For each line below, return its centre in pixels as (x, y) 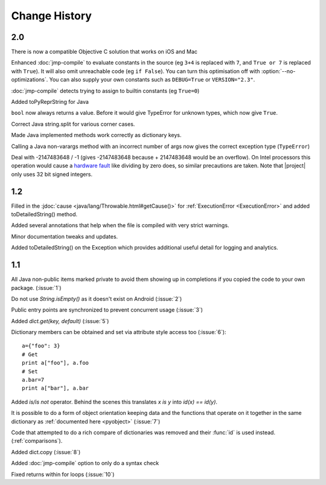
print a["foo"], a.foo (56, 363)
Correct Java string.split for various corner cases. (73, 124)
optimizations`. (30, 80)
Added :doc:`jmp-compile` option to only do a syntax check (85, 463)
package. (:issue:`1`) (36, 287)
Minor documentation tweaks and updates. (65, 236)
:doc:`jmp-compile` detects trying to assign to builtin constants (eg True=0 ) (105, 91)
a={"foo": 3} (41, 346)
